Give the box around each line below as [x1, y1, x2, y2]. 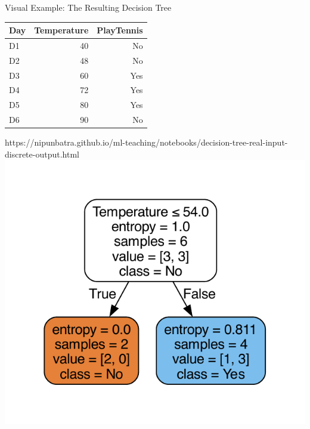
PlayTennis [97, 24, 143, 36]
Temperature [34, 24, 89, 36]
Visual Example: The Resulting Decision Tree [5, 1, 172, 13]
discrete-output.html [5, 147, 79, 160]
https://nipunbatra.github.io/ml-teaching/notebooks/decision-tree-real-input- [5, 136, 288, 149]
